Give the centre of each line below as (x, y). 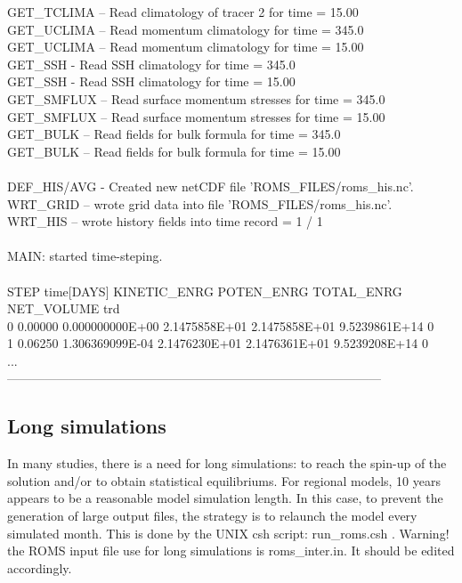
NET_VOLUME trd (64, 308)
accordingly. (40, 567)
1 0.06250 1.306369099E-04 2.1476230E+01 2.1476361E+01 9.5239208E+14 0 (218, 343)
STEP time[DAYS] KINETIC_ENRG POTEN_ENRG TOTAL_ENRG (205, 291)
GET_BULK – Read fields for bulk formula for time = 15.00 (174, 151)
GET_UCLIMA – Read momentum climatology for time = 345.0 (186, 29)
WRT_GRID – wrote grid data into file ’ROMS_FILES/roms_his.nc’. (200, 203)
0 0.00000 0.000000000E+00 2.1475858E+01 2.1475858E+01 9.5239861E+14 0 (221, 325)
